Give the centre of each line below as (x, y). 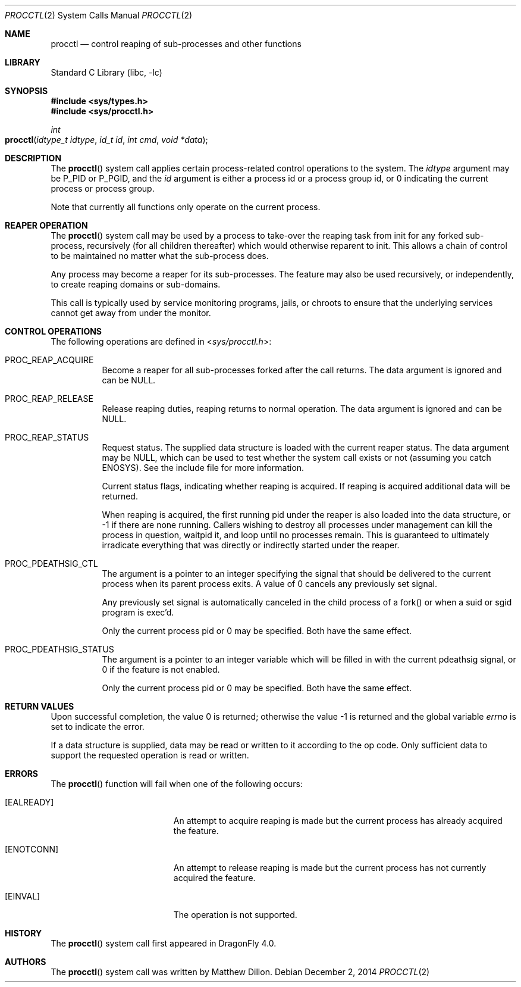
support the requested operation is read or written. (150, 755)
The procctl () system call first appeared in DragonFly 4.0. (164, 943)
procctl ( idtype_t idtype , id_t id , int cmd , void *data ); (106, 140)
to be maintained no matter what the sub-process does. (160, 256)
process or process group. (103, 188)
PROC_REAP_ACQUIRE (49, 360)
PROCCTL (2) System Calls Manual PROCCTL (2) (99, 15)
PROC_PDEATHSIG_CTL (51, 563)
